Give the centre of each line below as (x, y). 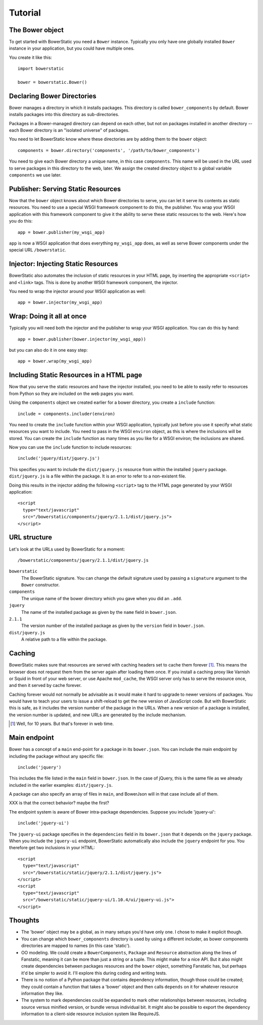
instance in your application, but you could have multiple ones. (72, 48)
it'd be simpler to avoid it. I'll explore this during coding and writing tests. (94, 973)
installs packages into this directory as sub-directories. (64, 114)
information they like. (42, 993)
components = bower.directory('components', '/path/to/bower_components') (109, 150)
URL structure (30, 538)
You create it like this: (30, 57)
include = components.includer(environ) (66, 414)
